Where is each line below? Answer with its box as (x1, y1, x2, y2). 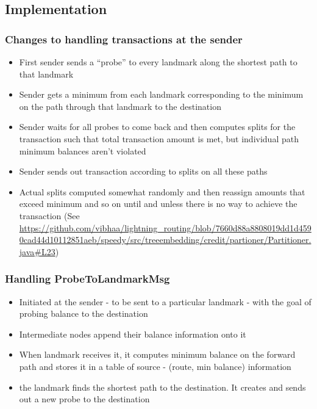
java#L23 (19, 245, 55, 258)
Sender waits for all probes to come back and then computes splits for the (19, 120, 296, 133)
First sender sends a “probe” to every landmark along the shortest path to (19, 56, 297, 68)
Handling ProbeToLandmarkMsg (5, 271, 170, 286)
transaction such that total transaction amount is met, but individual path (19, 132, 299, 145)
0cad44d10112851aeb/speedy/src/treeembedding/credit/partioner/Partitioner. (19, 233, 312, 246)
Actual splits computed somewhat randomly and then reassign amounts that (19, 185, 305, 198)
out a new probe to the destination (19, 393, 150, 405)
